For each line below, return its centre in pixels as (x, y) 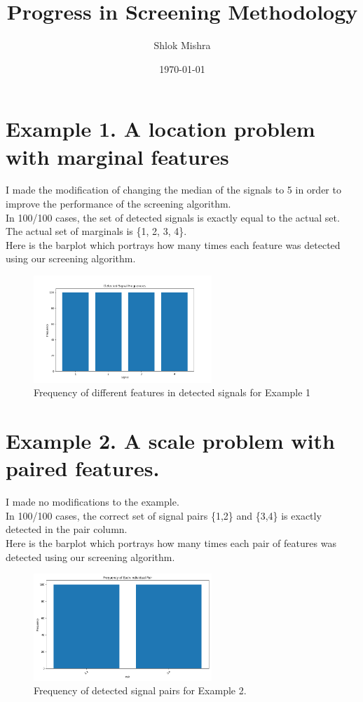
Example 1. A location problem (160, 129)
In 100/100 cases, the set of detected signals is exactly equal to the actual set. (173, 217)
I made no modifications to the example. (93, 502)
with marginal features (117, 156)
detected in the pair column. (67, 529)
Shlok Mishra (182, 45)
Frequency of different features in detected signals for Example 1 (172, 392)
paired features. (83, 468)
